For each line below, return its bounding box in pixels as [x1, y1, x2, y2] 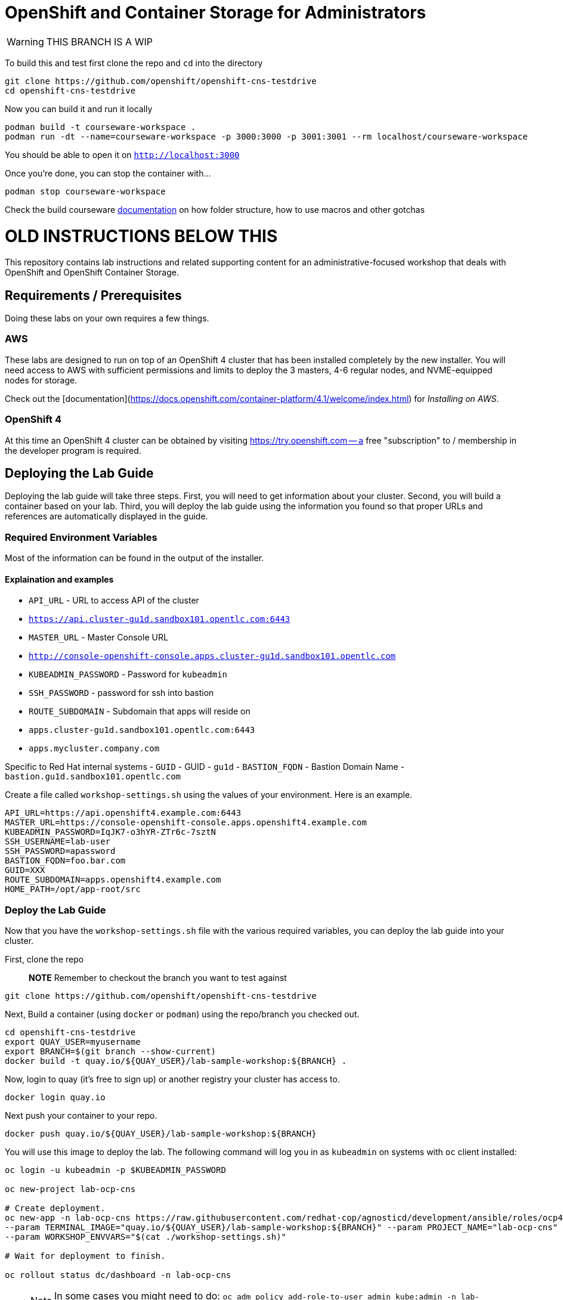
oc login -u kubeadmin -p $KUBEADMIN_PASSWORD [5, 1165, 226, 1175]
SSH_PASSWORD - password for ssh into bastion [29, 688, 214, 698]
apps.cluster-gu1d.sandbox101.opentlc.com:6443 [29, 725, 255, 735]
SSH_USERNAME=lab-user [5, 837, 111, 847]
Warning [7, 35, 44, 48]
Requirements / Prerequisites [5, 287, 182, 303]
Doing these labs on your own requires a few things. [5, 313, 209, 324]
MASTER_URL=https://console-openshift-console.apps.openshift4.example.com [5, 818, 367, 828]
